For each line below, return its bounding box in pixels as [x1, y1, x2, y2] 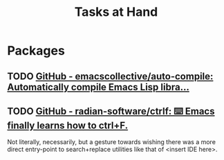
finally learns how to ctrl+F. [7, 119, 129, 131]
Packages [7, 43, 66, 59]
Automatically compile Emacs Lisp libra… [7, 81, 190, 93]
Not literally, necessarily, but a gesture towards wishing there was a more [7, 138, 216, 146]
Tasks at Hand [74, 4, 158, 20]
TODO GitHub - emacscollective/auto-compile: [7, 70, 214, 82]
